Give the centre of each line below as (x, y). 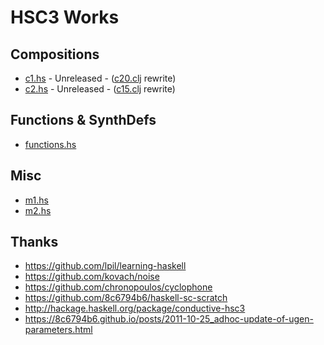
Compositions (55, 54)
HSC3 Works (65, 17)
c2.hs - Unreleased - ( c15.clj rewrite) (100, 89)
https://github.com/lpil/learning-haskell (105, 266)
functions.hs (50, 144)
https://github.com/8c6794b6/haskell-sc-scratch (126, 298)
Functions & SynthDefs (83, 120)
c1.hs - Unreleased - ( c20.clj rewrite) (100, 78)
